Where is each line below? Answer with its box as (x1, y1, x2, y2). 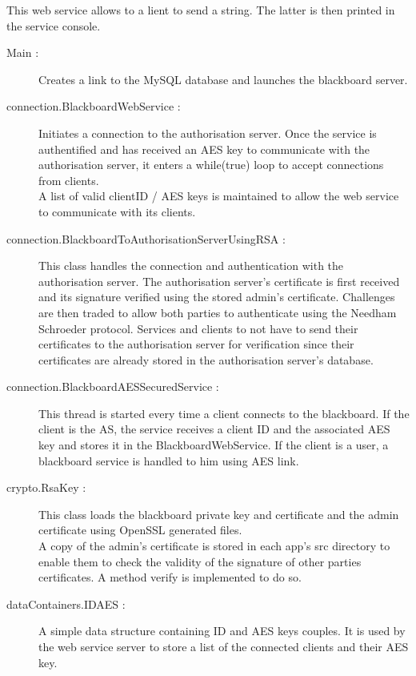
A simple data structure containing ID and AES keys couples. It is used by (38, 622, 406, 639)
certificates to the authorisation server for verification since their (38, 336, 354, 352)
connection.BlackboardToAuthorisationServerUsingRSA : (6, 230, 286, 247)
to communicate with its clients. (38, 203, 196, 219)
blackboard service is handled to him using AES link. (38, 452, 299, 469)
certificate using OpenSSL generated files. (38, 521, 242, 538)
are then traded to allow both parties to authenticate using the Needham (38, 304, 397, 320)
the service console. (6, 17, 101, 34)
